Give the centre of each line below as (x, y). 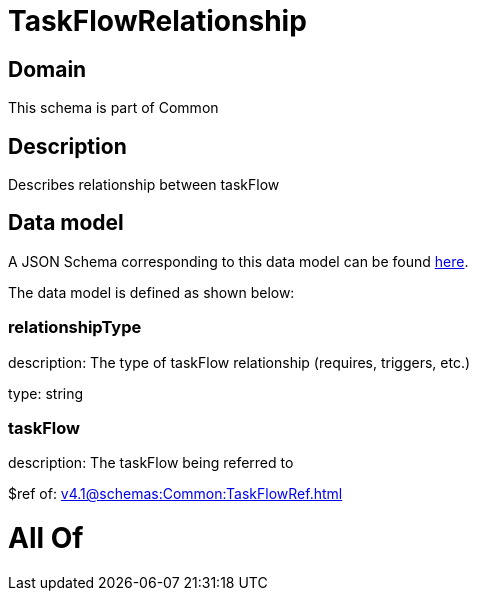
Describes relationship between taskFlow (144, 185)
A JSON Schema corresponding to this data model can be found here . (238, 261)
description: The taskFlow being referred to (151, 463)
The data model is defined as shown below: (151, 292)
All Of (46, 538)
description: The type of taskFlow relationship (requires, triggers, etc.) (239, 362)
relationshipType (75, 327)
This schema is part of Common (113, 108)
